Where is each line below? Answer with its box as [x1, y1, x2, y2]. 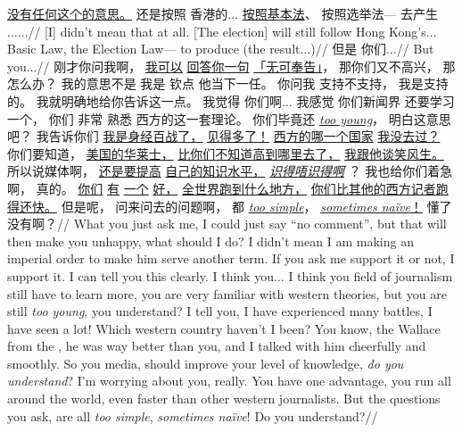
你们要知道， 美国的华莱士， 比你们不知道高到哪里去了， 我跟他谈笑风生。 [7, 144, 445, 162]
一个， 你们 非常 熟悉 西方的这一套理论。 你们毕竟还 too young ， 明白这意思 [7, 109, 451, 128]
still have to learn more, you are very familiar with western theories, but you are [7, 284, 447, 303]
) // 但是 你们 [310, 39, 386, 58]
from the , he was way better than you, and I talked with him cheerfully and [7, 336, 426, 355]
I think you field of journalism [288, 266, 453, 285]
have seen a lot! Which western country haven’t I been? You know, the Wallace [7, 319, 441, 337]
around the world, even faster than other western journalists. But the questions [7, 389, 441, 408]
